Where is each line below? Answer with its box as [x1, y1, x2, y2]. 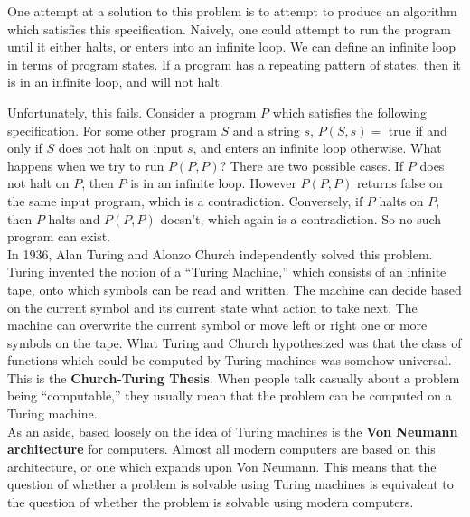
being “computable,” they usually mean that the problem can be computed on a [7, 386, 452, 405]
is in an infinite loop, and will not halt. [7, 72, 223, 91]
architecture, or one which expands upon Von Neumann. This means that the [7, 456, 437, 475]
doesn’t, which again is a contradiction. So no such [160, 209, 442, 228]
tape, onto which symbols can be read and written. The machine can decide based [7, 279, 462, 298]
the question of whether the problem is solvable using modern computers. [7, 493, 414, 512]
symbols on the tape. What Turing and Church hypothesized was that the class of [7, 333, 462, 352]
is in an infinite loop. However [130, 174, 296, 193]
